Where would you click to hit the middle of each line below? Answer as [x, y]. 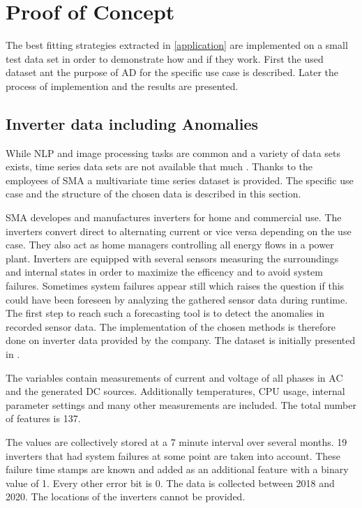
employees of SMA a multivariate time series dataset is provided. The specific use [180, 180]
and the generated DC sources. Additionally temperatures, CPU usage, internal [175, 391]
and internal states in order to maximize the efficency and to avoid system [164, 272]
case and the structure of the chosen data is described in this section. [153, 194]
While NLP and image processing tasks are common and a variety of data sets [173, 152]
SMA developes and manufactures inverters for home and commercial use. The [174, 217]
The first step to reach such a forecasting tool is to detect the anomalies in [165, 313]
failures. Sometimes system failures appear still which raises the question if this [175, 286]
